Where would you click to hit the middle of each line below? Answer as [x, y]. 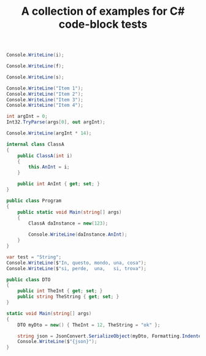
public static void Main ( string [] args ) [70, 212]
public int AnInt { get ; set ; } [59, 184]
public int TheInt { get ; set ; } [60, 291]
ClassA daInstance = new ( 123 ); [68, 223]
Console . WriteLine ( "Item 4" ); [45, 106]
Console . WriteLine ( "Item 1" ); [45, 88]
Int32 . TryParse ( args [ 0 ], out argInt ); [56, 122]
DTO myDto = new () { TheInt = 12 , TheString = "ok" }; [89, 325]
